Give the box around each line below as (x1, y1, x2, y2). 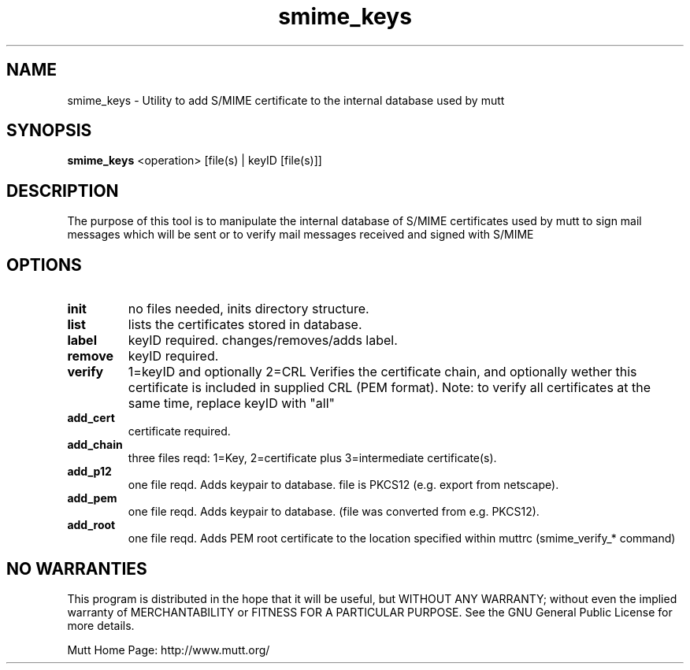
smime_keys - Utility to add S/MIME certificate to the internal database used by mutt (67, 93, 505, 107)
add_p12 (67, 465, 112, 479)
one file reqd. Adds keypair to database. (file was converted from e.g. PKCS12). (128, 505, 540, 519)
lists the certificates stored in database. (128, 316, 362, 333)
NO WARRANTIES (6, 558, 147, 579)
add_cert (67, 411, 115, 425)
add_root (67, 518, 116, 532)
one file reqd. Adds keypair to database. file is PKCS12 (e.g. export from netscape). (128, 478, 559, 492)
